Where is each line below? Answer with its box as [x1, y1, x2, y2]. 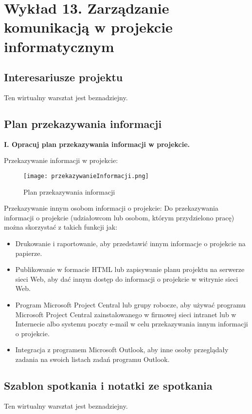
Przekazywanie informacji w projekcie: [4, 155, 118, 165]
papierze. [15, 248, 42, 258]
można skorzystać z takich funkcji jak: [4, 222, 118, 232]
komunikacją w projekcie [4, 17, 173, 37]
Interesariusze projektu [4, 70, 123, 85]
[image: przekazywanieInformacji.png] [23, 172, 149, 180]
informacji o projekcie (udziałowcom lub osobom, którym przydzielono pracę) [4, 212, 234, 222]
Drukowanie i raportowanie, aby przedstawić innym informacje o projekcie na [15, 238, 246, 248]
